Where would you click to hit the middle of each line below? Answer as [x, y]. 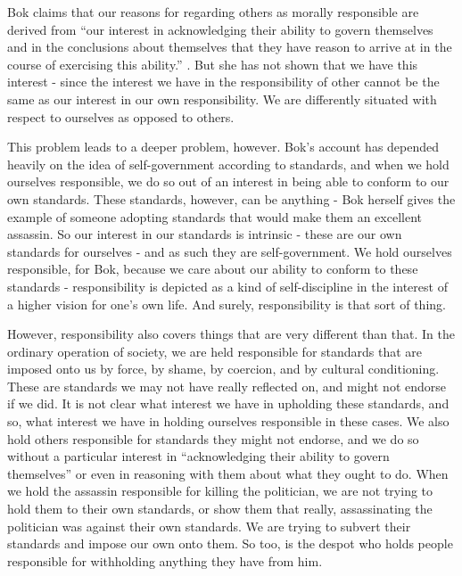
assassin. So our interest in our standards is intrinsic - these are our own [205, 234]
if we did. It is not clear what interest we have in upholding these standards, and [228, 403]
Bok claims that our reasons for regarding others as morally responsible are [213, 12]
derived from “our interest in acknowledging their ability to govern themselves [220, 29]
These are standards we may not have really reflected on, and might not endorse [227, 386]
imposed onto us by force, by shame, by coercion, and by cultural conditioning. [223, 369]
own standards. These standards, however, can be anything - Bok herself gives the [231, 198]
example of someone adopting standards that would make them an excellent [214, 216]
